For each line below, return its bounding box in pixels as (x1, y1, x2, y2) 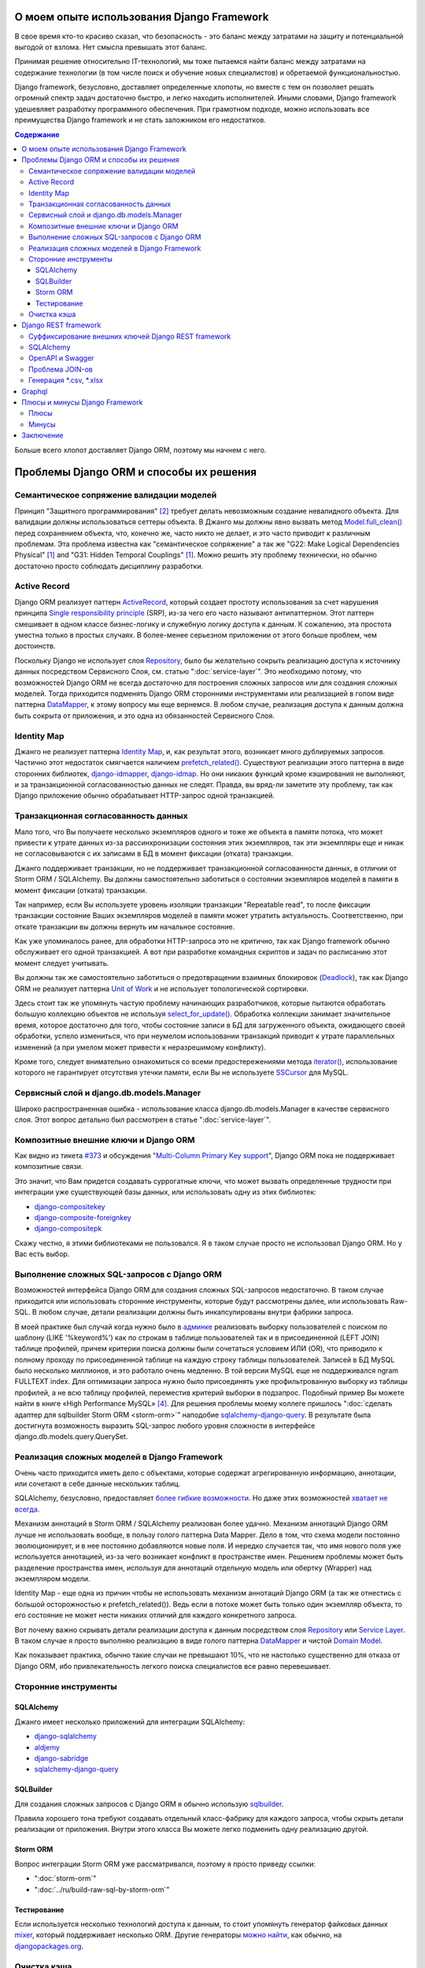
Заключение (21, 431, 64, 440)
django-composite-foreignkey (34, 1213, 131, 1223)
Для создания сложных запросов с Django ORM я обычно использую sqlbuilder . (14, 1799, 284, 1808)
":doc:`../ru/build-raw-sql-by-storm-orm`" (34, 1885, 170, 1894)
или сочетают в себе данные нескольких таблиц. (14, 1478, 181, 1488)
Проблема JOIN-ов (28, 364, 94, 374)
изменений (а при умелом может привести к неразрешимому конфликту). (14, 1042, 267, 1052)
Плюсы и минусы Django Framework (21, 398, 143, 407)
